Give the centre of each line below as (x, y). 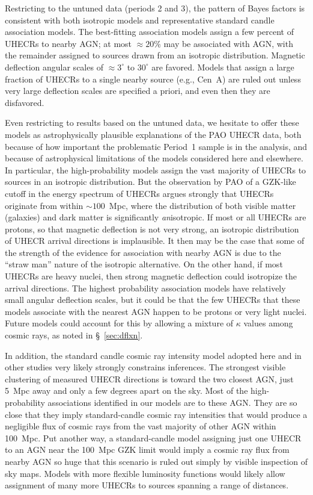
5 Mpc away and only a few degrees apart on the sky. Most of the (126, 391)
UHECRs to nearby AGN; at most (68, 43)
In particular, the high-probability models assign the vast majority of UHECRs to (156, 170)
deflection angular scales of (54, 67)
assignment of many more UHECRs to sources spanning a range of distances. (147, 485)
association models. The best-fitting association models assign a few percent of (149, 32)
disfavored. (25, 102)
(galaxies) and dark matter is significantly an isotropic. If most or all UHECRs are (156, 217)
